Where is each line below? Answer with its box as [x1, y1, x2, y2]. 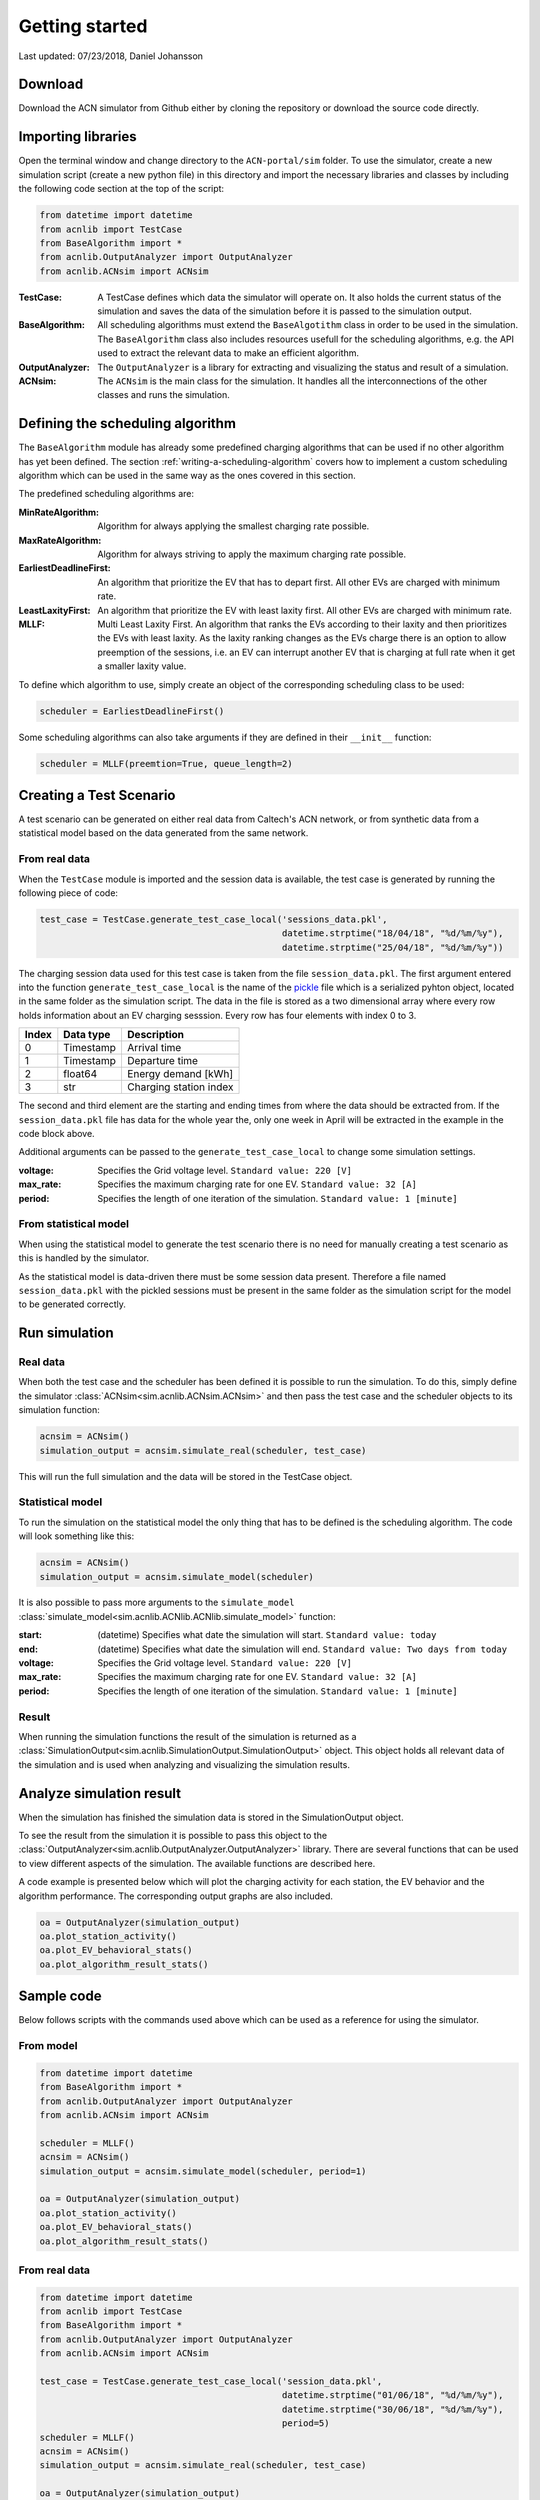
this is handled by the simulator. [18, 1252, 150, 1264]
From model [18, 2039, 78, 2053]
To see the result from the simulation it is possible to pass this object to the [18, 1830, 328, 1842]
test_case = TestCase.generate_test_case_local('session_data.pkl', [39, 2375, 383, 2387]
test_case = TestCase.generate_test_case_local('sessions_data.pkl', [39, 913, 388, 925]
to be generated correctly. [18, 1298, 127, 1310]
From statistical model [18, 1217, 130, 1231]
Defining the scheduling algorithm [18, 415, 237, 432]
